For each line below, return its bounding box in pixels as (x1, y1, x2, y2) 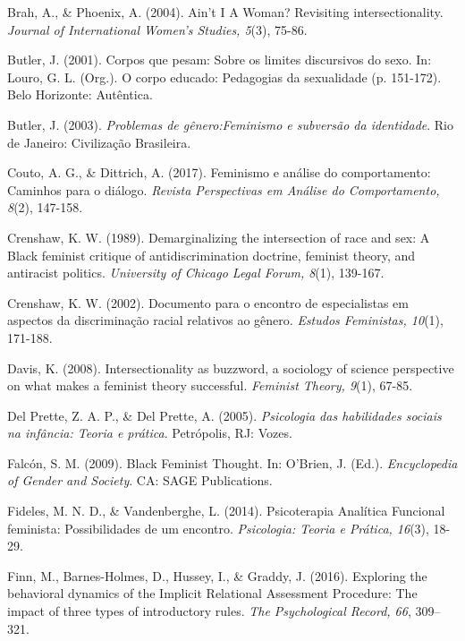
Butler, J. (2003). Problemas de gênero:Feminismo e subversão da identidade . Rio (7, 115, 453, 133)
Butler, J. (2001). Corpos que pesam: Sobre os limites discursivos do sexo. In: (7, 50, 432, 69)
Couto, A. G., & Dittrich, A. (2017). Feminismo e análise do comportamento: (7, 163, 431, 182)
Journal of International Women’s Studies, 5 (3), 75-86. (7, 20, 308, 38)
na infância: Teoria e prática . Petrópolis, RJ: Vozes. (7, 423, 292, 442)
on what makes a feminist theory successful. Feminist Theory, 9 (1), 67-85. (7, 376, 413, 395)
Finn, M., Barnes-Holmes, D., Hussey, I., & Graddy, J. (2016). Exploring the (7, 566, 427, 585)
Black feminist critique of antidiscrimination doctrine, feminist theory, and (7, 245, 416, 264)
